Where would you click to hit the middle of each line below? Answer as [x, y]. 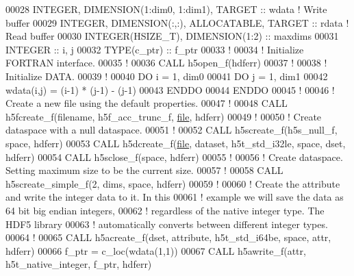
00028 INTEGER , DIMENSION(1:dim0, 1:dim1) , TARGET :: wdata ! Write [166, 9]
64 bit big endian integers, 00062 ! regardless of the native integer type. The [165, 210]
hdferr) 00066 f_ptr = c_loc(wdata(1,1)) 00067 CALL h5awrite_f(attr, [156, 250]
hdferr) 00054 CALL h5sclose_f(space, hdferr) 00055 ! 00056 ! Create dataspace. [174, 156]
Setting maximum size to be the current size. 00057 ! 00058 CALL [144, 170]
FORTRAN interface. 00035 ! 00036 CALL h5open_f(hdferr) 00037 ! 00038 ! [166, 63]
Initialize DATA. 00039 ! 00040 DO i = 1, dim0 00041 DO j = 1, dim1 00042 [167, 76]
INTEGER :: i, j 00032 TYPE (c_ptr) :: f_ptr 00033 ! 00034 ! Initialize [155, 49]
